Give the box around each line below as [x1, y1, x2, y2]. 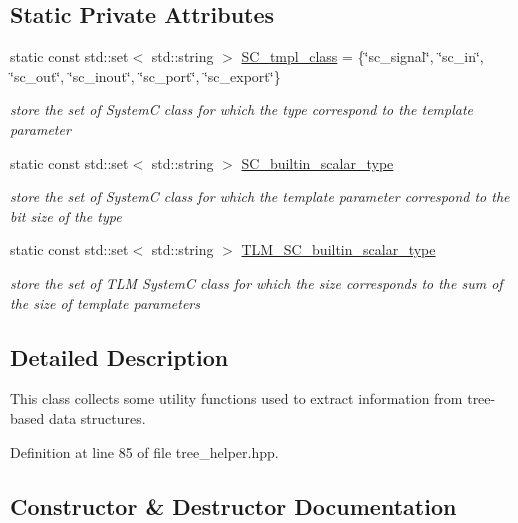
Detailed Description [10, 341, 229, 372]
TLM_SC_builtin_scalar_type [241, 239, 436, 260]
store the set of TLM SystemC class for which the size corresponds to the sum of [10, 272, 503, 293]
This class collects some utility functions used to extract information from [10, 388, 463, 409]
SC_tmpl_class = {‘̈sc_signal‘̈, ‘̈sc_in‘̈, [241, 46, 484, 67]
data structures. [48, 407, 146, 428]
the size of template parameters [10, 292, 201, 313]
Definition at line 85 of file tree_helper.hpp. [10, 441, 279, 462]
